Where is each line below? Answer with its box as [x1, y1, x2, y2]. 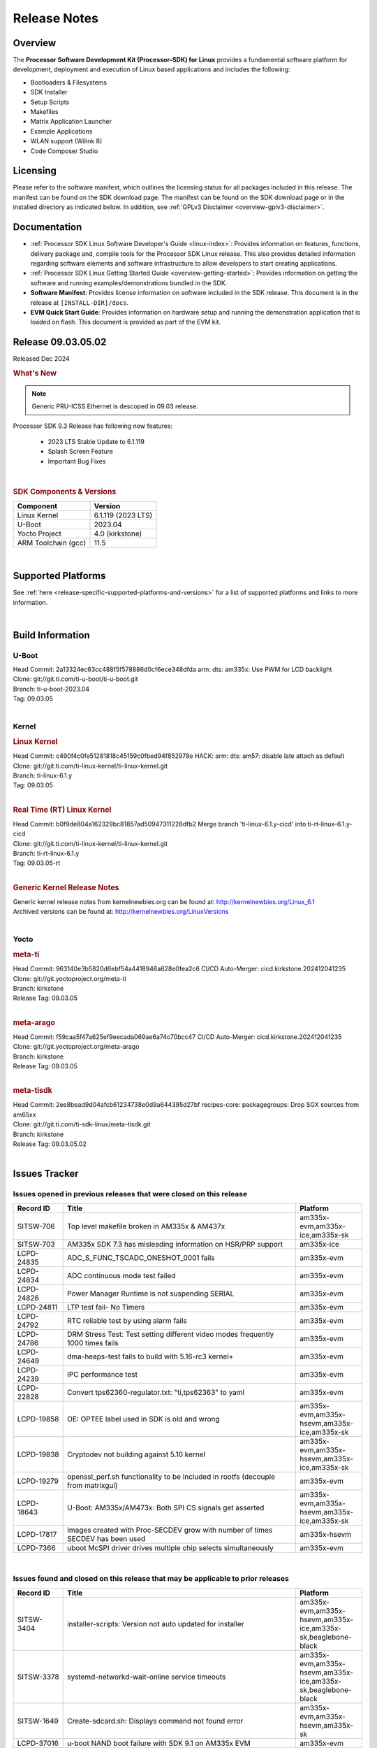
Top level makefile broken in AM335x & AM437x [66, 1221, 226, 1231]
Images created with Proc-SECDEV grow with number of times [66, 1525, 273, 1535]
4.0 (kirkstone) [94, 529, 142, 538]
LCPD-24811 [17, 1302, 58, 1312]
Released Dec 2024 [13, 354, 70, 363]
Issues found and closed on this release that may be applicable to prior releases [13, 1574, 289, 1584]
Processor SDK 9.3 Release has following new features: [13, 422, 173, 430]
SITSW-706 [17, 1221, 55, 1231]
